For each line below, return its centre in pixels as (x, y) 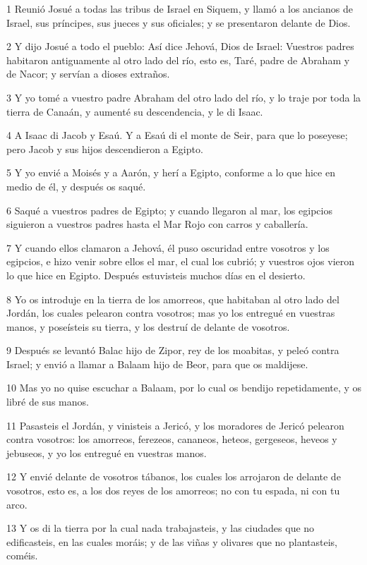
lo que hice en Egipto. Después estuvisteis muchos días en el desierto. (156, 275)
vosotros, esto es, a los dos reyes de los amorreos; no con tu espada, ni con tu (173, 491)
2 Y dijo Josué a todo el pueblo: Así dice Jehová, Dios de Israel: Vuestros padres (180, 46)
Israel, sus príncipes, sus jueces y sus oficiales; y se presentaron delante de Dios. (179, 22)
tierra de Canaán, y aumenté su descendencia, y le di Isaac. (135, 111)
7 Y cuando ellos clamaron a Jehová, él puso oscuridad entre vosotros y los (168, 247)
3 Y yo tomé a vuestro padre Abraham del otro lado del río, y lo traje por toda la (184, 97)
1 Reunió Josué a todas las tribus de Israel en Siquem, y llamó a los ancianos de (180, 8)
